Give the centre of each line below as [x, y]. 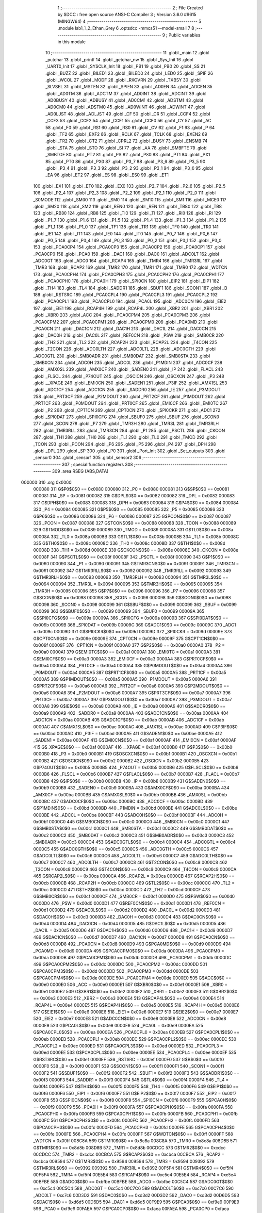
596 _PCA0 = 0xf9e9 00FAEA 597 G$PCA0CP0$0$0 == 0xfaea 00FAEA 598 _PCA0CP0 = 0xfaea [131, 1209]
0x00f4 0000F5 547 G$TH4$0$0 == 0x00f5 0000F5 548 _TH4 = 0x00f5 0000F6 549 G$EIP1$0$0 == [136, 1086]
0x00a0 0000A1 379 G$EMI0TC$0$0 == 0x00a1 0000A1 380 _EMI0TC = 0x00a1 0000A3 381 [127, 652]
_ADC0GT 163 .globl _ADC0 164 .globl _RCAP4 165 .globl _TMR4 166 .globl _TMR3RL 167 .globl [128, 261]
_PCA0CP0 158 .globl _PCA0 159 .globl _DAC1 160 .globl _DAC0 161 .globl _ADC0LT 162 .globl [126, 254]
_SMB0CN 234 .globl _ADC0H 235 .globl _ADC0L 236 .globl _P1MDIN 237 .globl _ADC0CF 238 [128, 362]
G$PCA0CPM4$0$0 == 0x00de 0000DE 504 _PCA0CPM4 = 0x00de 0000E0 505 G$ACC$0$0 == [132, 978]
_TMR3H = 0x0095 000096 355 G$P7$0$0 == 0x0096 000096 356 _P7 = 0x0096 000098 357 [129, 591]
